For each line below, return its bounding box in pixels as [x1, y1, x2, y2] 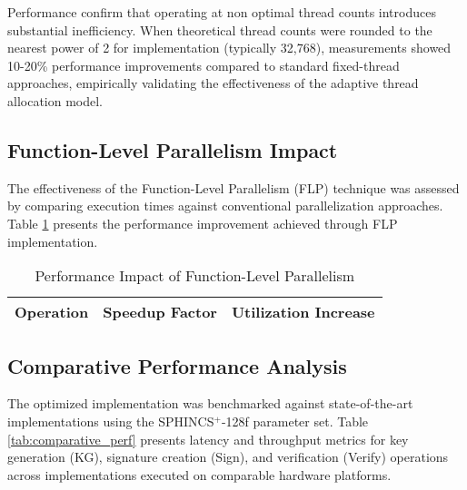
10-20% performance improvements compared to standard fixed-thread [7, 55, 400, 74]
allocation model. [7, 91, 104, 110]
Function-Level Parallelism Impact [7, 135, 338, 163]
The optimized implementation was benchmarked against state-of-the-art [7, 394, 413, 413]
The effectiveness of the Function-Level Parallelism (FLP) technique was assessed [7, 178, 460, 197]
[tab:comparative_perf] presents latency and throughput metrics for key [7, 429, 409, 448]
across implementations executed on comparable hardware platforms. [7, 465, 392, 484]
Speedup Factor [103, 301, 217, 323]
